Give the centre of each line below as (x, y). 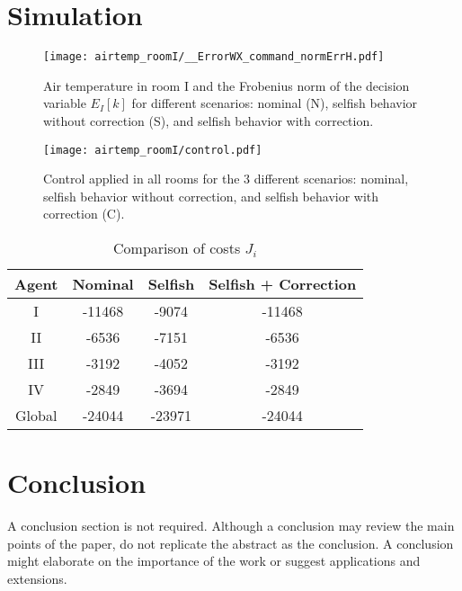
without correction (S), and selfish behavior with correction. (209, 120)
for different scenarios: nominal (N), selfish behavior (275, 103)
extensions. (37, 578)
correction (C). (84, 214)
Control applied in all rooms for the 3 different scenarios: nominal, (226, 179)
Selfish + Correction (283, 284)
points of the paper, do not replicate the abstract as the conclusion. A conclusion (231, 543)
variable (65, 103)
